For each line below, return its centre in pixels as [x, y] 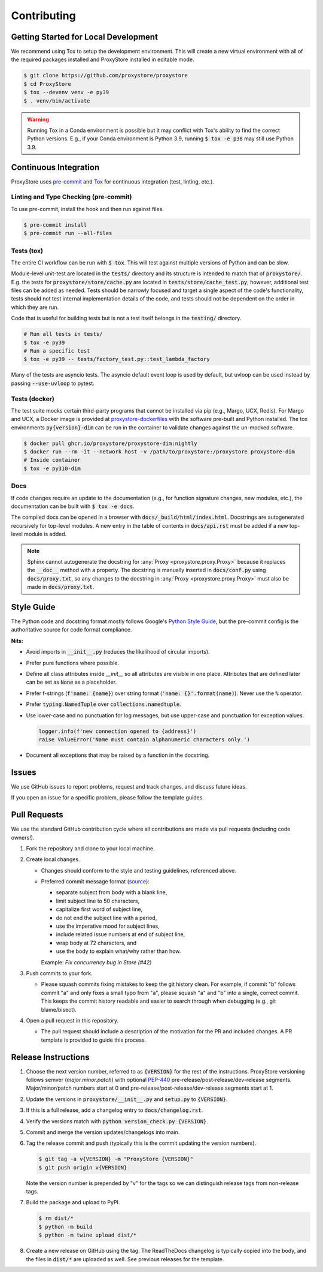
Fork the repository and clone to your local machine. [90, 848]
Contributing [43, 16]
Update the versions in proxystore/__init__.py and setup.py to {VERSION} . [127, 1099]
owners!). [23, 837]
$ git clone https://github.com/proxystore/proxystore [106, 76]
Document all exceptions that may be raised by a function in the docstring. [118, 755]
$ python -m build [65, 1227]
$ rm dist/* [56, 1218]
